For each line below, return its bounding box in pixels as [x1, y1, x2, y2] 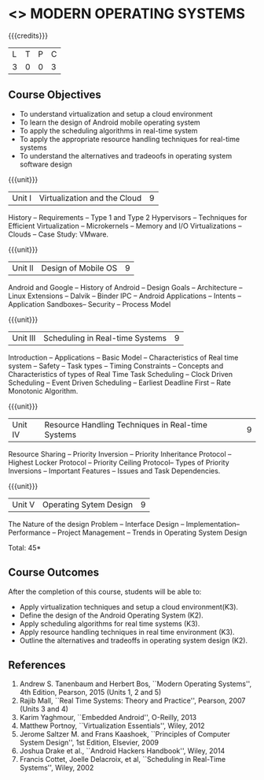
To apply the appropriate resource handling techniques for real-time [19, 134, 240, 144]
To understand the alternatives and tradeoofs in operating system [19, 151, 233, 160]
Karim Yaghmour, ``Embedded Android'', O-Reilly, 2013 [19, 713, 197, 722]
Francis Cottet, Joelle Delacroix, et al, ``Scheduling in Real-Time [19, 755, 226, 764]
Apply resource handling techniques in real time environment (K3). [19, 627, 235, 636]
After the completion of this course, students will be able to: [8, 587, 202, 596]
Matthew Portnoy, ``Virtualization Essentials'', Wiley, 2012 [19, 721, 205, 730]
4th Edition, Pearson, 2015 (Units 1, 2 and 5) [19, 688, 162, 697]
